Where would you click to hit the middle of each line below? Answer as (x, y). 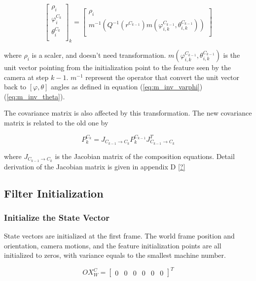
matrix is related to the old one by (56, 122)
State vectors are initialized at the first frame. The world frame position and (119, 236)
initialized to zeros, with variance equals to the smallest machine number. (115, 255)
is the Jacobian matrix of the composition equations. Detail (145, 156)
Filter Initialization (54, 193)
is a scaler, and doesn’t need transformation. (99, 55)
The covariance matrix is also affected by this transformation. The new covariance (128, 113)
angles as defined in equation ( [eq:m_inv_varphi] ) (127, 87)
